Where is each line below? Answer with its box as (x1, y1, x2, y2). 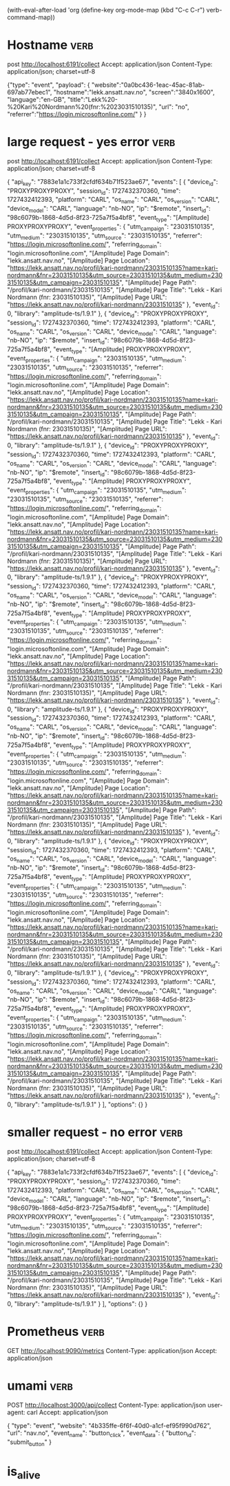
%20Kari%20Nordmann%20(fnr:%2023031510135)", (7, 103, 157, 111)
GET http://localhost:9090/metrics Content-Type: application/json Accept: (7, 1347, 218, 1355)
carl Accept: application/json (26, 1408, 109, 1416)
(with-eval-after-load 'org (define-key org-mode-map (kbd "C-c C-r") (7, 6, 205, 14)
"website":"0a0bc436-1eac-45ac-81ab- (91, 81, 205, 89)
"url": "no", (158, 103, 189, 111)
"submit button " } (7, 1438, 52, 1447)
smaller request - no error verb (7, 1124, 183, 1140)
